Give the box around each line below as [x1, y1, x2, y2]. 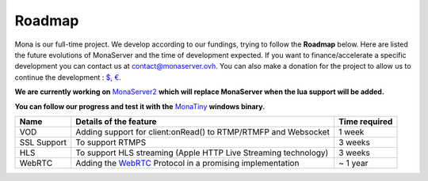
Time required [338, 115, 393, 126]
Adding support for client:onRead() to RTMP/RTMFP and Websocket [75, 126, 331, 138]
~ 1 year [338, 157, 369, 168]
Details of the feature [75, 115, 158, 126]
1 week [338, 126, 365, 138]
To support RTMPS [75, 137, 147, 148]
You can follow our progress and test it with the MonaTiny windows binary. [14, 101, 266, 111]
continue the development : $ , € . [14, 72, 122, 82]
